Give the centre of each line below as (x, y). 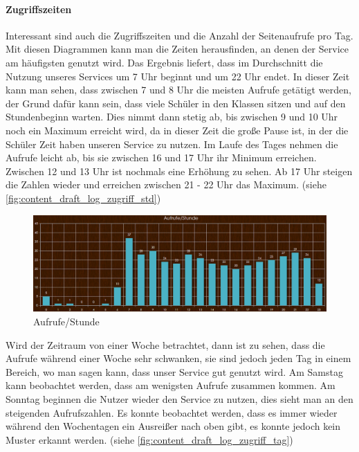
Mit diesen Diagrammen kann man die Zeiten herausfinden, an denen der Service (177, 49)
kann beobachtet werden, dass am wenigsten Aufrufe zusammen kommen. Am (171, 385)
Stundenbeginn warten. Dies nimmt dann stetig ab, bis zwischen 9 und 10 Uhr (172, 117)
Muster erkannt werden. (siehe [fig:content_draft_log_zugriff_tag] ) (149, 439)
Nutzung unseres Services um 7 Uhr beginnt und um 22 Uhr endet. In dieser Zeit (178, 76)
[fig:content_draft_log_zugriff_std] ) (83, 198)
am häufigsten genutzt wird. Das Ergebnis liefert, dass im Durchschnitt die (164, 62)
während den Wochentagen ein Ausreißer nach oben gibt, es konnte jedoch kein (173, 426)
